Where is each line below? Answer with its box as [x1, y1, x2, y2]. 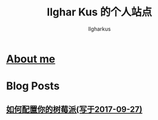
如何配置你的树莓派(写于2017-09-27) [6, 104, 143, 114]
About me [6, 52, 56, 66]
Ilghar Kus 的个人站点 [47, 5, 152, 19]
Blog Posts [6, 79, 60, 93]
